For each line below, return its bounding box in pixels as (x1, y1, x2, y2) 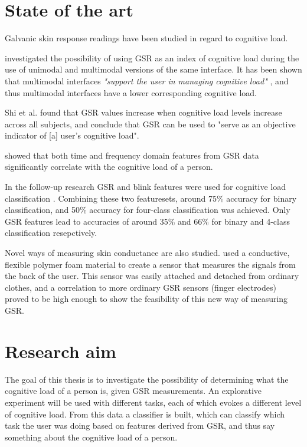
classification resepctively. (5, 226, 97, 239)
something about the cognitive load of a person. (5, 430, 178, 443)
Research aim (5, 338, 116, 363)
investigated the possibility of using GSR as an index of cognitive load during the (5, 51, 299, 64)
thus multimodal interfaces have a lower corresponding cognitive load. (5, 86, 257, 98)
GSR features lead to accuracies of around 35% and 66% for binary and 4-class (5, 215, 290, 227)
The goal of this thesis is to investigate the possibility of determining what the (5, 373, 289, 385)
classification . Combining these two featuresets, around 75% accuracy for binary (5, 192, 297, 204)
